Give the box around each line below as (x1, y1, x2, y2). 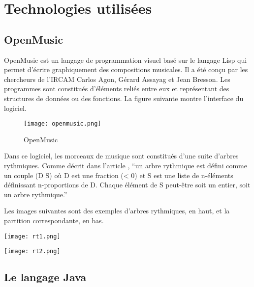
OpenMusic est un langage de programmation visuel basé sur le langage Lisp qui (4, 54, 247, 65)
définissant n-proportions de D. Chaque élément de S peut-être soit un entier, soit (4, 180, 251, 190)
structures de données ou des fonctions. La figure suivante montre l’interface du (4, 93, 244, 103)
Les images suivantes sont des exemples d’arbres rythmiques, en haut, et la (4, 206, 230, 216)
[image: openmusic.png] (24, 120, 101, 128)
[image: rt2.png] (4, 248, 61, 255)
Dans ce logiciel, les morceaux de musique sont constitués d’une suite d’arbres (4, 151, 239, 161)
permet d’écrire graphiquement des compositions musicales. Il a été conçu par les (4, 64, 248, 75)
